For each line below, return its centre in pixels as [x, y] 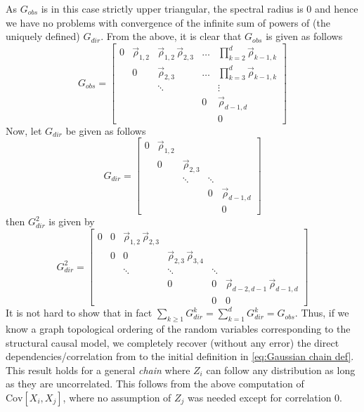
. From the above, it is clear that [171, 36]
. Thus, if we [322, 313]
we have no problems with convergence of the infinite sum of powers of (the [168, 22]
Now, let [24, 130]
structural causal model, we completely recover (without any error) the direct [173, 342]
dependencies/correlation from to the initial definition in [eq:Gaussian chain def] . [180, 356]
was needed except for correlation [260, 397]
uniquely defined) [43, 36]
